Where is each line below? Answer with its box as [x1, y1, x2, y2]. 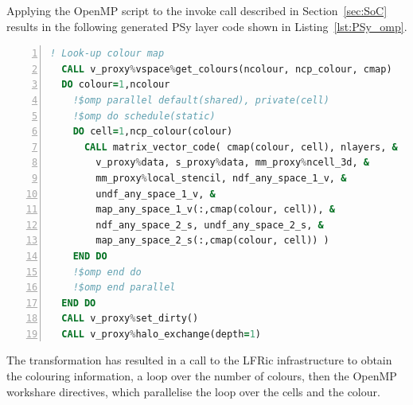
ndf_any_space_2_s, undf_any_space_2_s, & [95, 219, 324, 231]
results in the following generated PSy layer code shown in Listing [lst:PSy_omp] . [6, 18, 407, 34]
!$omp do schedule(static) [72, 110, 216, 122]
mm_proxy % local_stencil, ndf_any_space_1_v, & [95, 172, 347, 184]
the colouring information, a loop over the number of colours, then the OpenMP [6, 368, 397, 384]
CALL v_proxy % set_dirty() [61, 313, 199, 325]
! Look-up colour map [50, 48, 165, 60]
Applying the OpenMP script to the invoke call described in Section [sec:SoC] [6, 2, 388, 18]
